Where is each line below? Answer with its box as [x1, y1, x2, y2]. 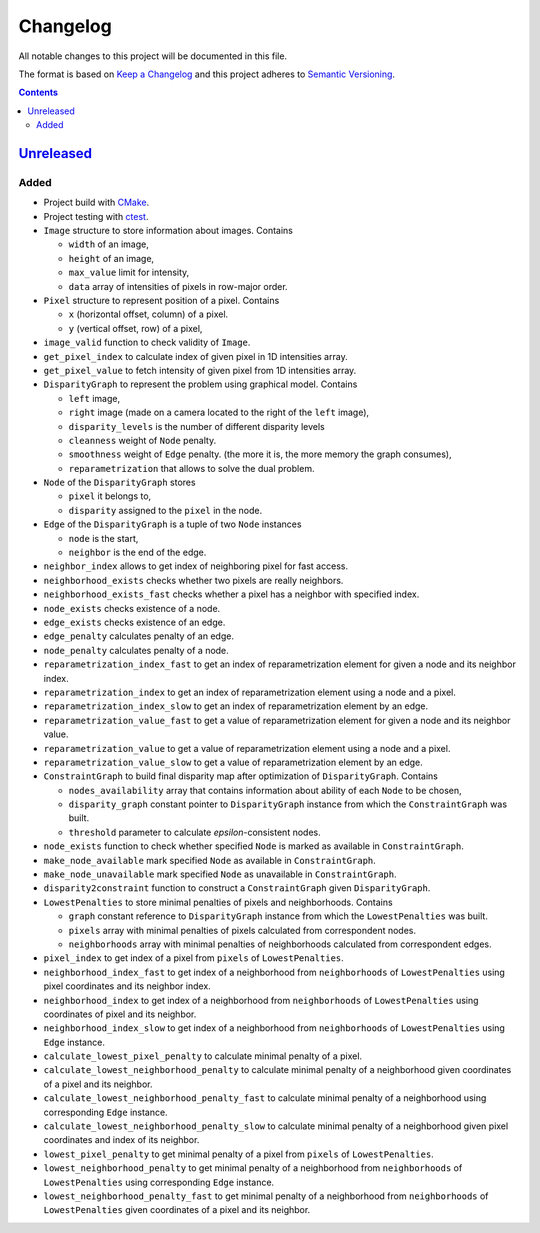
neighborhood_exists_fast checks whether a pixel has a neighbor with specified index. [43, 588, 420, 600]
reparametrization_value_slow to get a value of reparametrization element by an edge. [43, 756, 424, 768]
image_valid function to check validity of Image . [43, 336, 251, 349]
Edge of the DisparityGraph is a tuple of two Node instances [43, 518, 302, 530]
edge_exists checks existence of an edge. [43, 616, 226, 628]
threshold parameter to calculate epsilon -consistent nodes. [68, 826, 321, 838]
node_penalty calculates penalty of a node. [43, 644, 229, 656]
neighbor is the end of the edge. [68, 546, 207, 559]
